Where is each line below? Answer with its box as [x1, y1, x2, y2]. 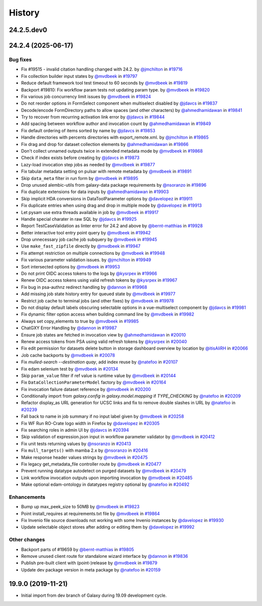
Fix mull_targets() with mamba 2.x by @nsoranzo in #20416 [21, 447, 148, 453]
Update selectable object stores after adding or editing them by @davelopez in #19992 [21, 524, 195, 530]
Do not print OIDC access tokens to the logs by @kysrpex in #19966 [21, 270, 157, 277]
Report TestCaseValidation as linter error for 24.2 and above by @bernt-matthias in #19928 [21, 223, 203, 229]
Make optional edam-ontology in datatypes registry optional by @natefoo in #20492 [21, 481, 190, 487]
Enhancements [9, 494, 46, 500]
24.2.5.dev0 [9, 26, 48, 34]
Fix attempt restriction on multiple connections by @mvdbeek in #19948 [21, 250, 165, 256]
